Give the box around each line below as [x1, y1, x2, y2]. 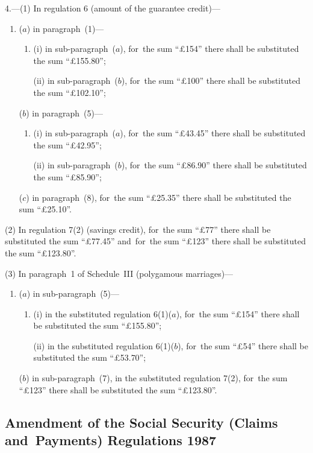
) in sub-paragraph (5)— [26, 287, 120, 300]
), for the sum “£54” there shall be [178, 339, 309, 352]
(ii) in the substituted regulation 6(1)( [33, 339, 175, 352]
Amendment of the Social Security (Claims [5, 413, 278, 431]
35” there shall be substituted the [167, 191, 291, 203]
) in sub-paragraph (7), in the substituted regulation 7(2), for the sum [26, 372, 288, 384]
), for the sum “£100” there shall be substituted [121, 74, 300, 87]
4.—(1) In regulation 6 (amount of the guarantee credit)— [5, 2, 220, 14]
